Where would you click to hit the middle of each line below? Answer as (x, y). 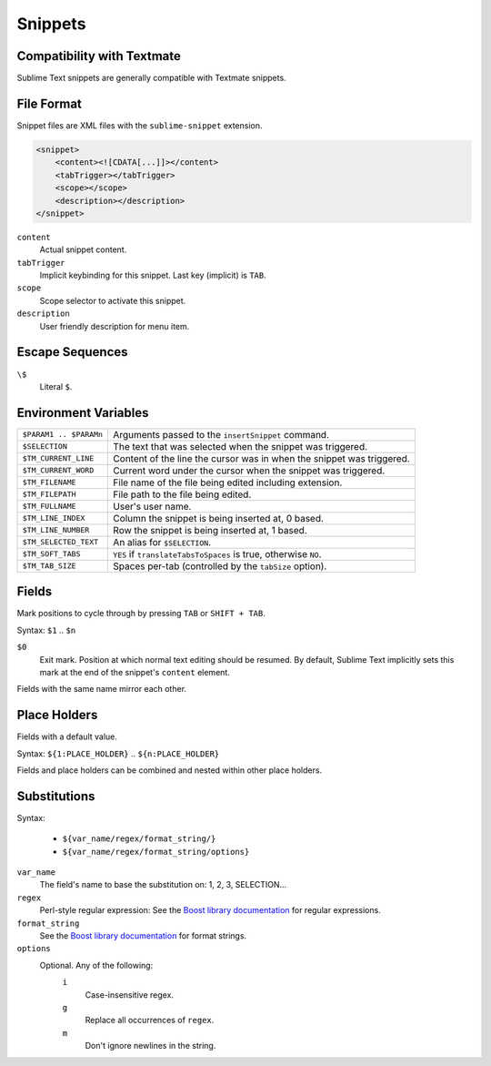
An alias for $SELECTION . (162, 542)
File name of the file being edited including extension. (228, 482)
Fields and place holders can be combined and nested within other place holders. (170, 770)
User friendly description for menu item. (115, 326)
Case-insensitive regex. (130, 995)
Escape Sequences (72, 352)
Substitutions (56, 796)
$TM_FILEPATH (49, 495)
